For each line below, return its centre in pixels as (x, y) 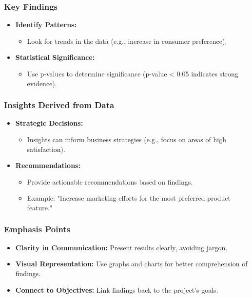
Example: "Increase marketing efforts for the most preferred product (129, 198)
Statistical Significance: (55, 57)
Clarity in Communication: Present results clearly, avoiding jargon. (121, 247)
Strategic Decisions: (49, 123)
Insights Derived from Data (59, 105)
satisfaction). (46, 149)
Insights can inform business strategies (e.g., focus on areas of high (126, 139)
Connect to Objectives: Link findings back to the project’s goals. (117, 289)
